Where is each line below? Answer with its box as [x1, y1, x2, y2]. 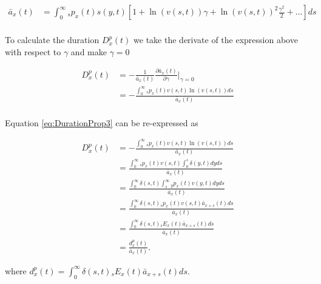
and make [70, 45, 107, 58]
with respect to [5, 45, 61, 58]
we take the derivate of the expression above [133, 33, 298, 46]
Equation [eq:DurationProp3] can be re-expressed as [5, 116, 198, 129]
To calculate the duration [5, 33, 100, 46]
